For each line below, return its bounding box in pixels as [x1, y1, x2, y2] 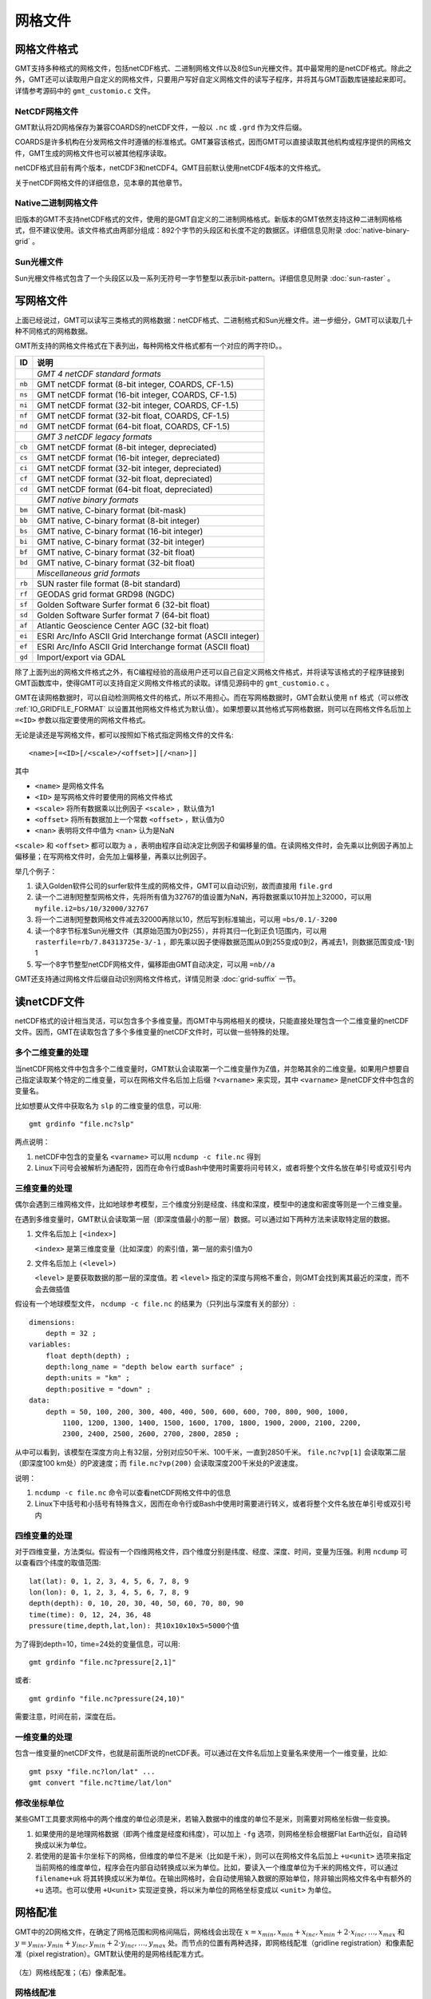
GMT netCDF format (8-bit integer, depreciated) [37, 441, 217, 453]
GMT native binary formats [37, 494, 139, 505]
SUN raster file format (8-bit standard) [37, 578, 181, 589]
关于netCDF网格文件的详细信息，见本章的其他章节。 [14, 178, 187, 187]
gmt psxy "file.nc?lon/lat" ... [29, 1767, 156, 1776]
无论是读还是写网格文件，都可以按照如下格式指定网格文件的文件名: [14, 730, 235, 740]
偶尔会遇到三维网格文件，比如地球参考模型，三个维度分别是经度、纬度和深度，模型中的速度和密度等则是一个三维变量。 [14, 1199, 406, 1209]
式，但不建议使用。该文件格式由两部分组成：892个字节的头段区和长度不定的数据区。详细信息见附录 [14, 225, 342, 235]
